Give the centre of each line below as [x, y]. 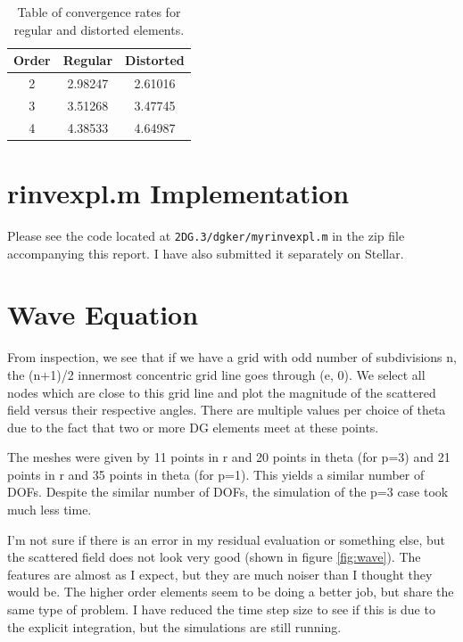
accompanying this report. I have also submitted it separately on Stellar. [206, 253]
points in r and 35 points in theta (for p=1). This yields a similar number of [216, 474]
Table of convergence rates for [99, 12]
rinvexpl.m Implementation [178, 193]
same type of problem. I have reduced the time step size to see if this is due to [221, 609]
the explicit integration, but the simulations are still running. [174, 626]
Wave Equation [103, 314]
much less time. [50, 510]
